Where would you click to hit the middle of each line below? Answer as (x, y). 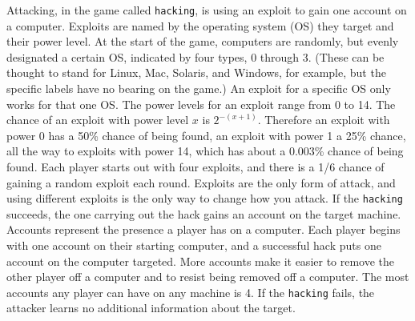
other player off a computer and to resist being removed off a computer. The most (208, 277)
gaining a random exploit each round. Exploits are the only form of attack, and (201, 182)
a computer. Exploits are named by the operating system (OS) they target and (200, 25)
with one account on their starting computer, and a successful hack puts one (194, 245)
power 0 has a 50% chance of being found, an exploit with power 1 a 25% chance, (206, 135)
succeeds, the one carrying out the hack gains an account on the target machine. (204, 213)
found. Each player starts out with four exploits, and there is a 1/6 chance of (195, 167)
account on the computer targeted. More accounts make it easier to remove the (201, 261)
